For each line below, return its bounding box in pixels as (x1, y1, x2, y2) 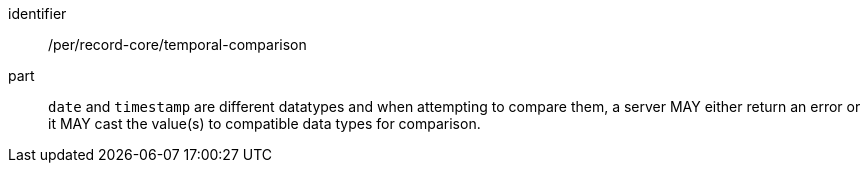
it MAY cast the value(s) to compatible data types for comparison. (48, 115, 481, 132)
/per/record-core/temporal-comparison (48, 36, 307, 53)
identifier (8, 5, 67, 22)
